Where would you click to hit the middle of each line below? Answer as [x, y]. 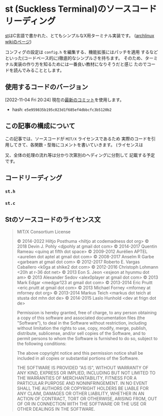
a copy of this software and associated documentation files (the [81, 318]
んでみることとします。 [41, 70]
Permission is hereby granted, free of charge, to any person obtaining [87, 312]
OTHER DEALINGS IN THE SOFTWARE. [56, 409]
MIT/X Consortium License [44, 232]
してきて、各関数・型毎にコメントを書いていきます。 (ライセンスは [76, 145]
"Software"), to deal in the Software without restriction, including [82, 323]
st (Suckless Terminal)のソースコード [81, 9]
